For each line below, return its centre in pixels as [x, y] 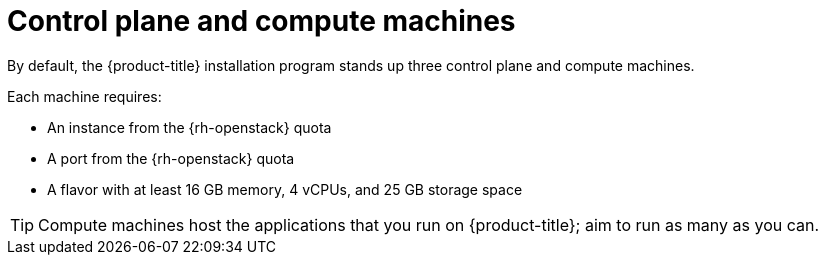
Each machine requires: [84, 96]
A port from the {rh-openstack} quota [171, 158]
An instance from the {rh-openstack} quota [189, 127]
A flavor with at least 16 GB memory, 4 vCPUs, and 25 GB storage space [285, 189]
